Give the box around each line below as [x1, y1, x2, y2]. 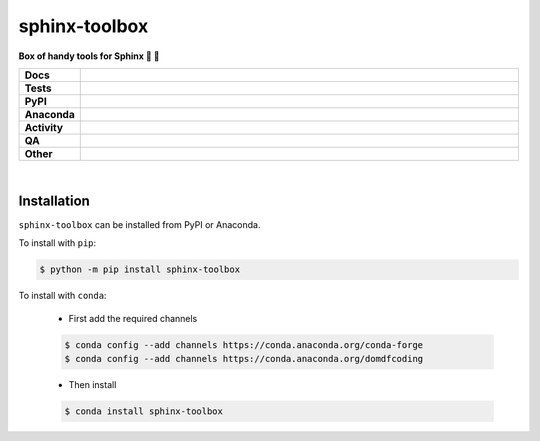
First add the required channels [68, 312, 198, 324]
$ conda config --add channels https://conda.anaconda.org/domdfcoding [64, 353, 424, 364]
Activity [24, 120, 64, 134]
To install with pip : [18, 237, 97, 249]
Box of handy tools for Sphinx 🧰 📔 [18, 50, 160, 62]
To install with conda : [18, 290, 107, 302]
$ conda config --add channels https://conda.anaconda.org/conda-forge [64, 339, 424, 350]
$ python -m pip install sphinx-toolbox [39, 264, 240, 275]
